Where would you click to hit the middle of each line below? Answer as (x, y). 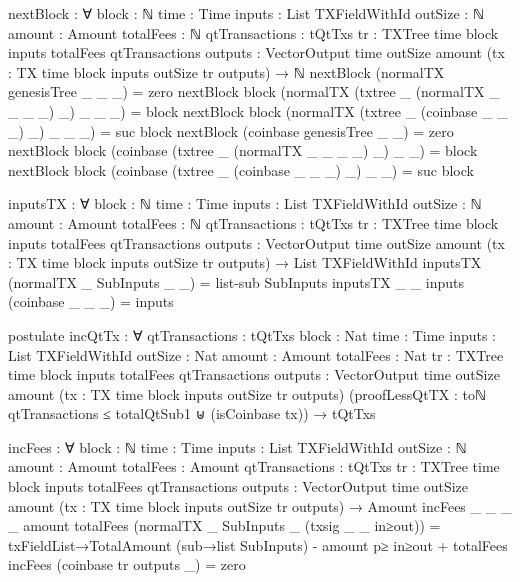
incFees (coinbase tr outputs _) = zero (127, 564)
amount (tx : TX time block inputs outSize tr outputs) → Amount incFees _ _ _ (260, 505)
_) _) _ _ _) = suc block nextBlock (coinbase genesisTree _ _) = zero (231, 130)
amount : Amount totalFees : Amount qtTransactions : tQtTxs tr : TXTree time (254, 466)
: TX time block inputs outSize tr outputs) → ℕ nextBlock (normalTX (226, 71)
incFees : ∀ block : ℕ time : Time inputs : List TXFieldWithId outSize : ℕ (237, 446)
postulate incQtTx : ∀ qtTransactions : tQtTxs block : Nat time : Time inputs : (252, 334)
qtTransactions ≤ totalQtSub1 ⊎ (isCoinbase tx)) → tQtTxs (192, 413)
